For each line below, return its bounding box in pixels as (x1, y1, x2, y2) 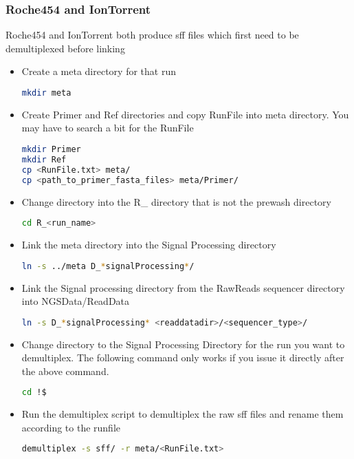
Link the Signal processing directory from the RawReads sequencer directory (21, 280, 345, 295)
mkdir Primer (21, 145, 81, 155)
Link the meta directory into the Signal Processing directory (21, 237, 276, 252)
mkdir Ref (21, 154, 67, 164)
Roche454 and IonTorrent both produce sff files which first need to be (5, 28, 299, 42)
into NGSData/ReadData (21, 294, 130, 308)
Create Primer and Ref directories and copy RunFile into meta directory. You (21, 107, 349, 121)
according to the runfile (21, 420, 121, 434)
